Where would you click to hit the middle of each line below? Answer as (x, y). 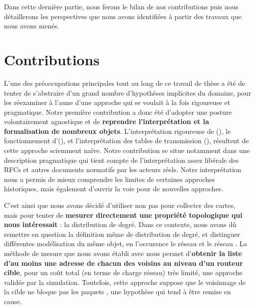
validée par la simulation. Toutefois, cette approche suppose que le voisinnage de (125, 282)
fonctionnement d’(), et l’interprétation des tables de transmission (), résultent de (127, 141)
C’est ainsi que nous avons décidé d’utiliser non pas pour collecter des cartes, (120, 205)
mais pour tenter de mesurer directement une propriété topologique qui (123, 215)
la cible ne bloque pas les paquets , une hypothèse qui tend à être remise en (117, 292)
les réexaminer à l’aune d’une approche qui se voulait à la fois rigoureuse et (117, 102)
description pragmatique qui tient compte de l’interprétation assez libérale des (121, 160)
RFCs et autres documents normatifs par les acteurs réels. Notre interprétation (123, 169)
